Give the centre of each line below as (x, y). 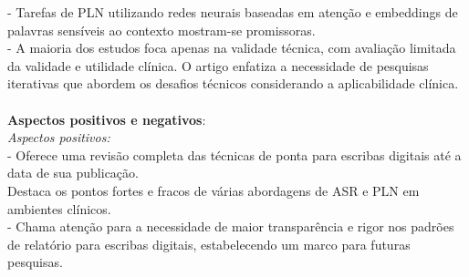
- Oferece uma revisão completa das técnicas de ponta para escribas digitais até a (234, 154)
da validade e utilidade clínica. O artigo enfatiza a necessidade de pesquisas (218, 65)
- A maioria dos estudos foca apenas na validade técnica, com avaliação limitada (232, 48)
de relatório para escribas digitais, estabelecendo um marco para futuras (209, 244)
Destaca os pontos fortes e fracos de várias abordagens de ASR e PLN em (214, 190)
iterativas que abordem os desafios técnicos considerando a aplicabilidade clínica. (233, 83)
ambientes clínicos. (59, 208)
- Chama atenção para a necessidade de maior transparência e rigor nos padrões (231, 226)
